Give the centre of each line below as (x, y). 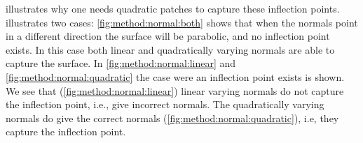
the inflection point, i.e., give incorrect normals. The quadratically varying (165, 104)
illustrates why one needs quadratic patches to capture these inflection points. (173, 8)
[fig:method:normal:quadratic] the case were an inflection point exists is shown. (175, 76)
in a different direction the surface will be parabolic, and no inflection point (168, 36)
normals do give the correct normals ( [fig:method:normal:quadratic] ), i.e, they (172, 118)
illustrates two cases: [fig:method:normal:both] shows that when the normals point (182, 22)
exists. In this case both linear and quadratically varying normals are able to (170, 49)
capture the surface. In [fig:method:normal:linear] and (121, 63)
